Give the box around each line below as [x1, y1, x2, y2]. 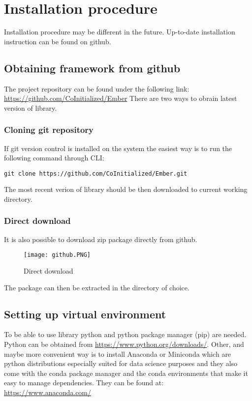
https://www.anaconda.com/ [4, 387, 92, 397]
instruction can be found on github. [4, 36, 111, 46]
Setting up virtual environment [4, 306, 166, 321]
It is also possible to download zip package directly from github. [4, 234, 197, 244]
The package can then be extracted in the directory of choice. [4, 282, 189, 292]
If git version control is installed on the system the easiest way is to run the [4, 143, 232, 153]
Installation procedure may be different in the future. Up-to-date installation [4, 27, 235, 37]
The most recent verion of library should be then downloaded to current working [4, 184, 248, 194]
